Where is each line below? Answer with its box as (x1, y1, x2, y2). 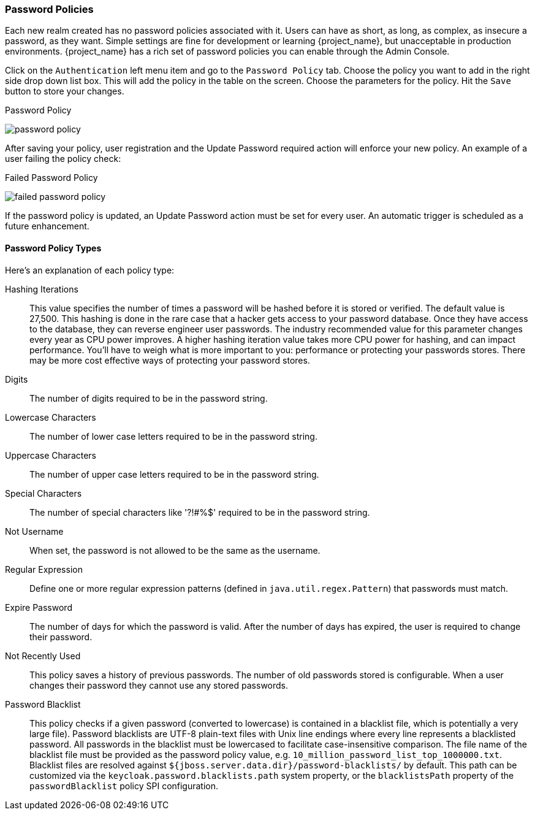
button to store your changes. (5, 86, 124, 97)
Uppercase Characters (5, 450, 97, 461)
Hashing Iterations (5, 283, 78, 294)
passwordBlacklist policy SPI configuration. (29, 780, 219, 791)
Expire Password (5, 602, 72, 613)
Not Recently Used (5, 650, 81, 661)
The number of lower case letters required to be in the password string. (29, 430, 317, 442)
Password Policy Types (5, 242, 102, 253)
